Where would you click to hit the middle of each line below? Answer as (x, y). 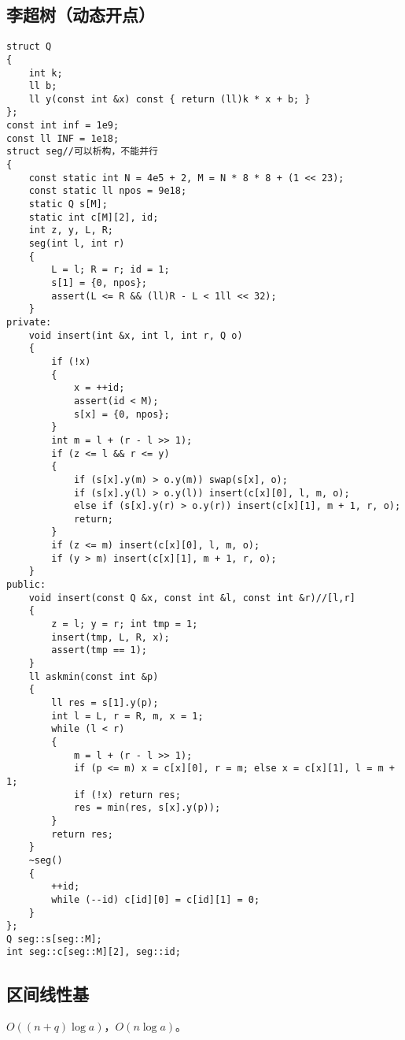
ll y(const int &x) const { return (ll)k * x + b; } (169, 99)
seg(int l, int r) (77, 244)
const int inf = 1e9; (63, 126)
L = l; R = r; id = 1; (110, 270)
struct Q (29, 47)
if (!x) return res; (127, 795)
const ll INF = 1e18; (63, 138)
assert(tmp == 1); (99, 650)
